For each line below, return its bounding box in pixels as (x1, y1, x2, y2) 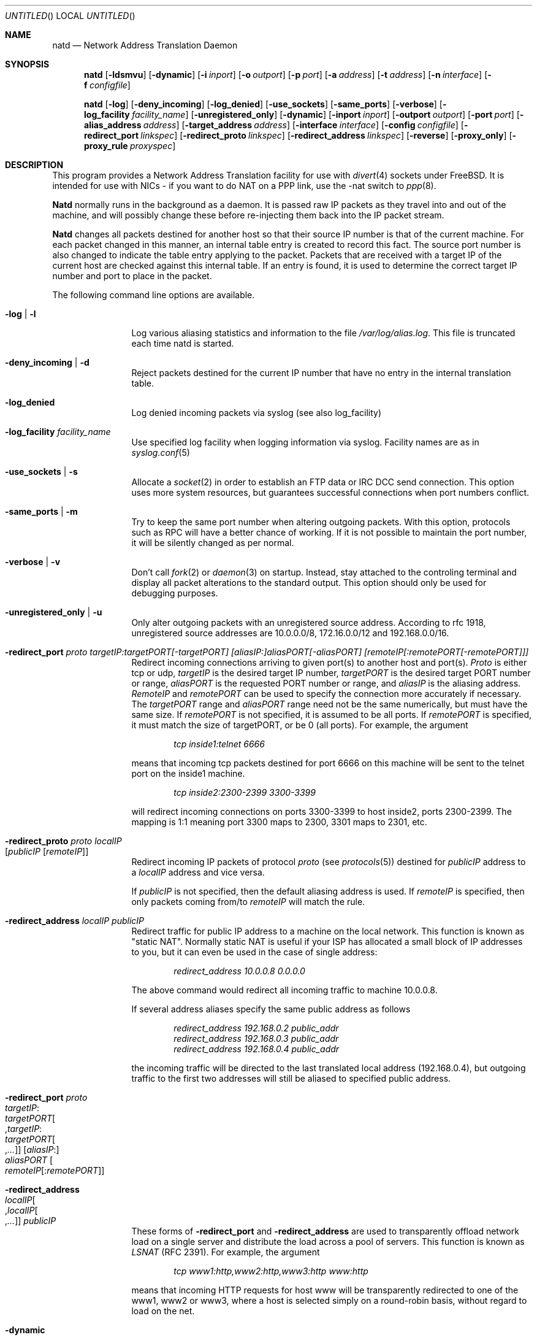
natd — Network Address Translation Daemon (52, 40, 238, 50)
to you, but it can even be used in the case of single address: (131, 947, 378, 957)
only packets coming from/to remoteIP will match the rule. (131, 896, 365, 907)
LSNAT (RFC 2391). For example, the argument (131, 1247, 320, 1257)
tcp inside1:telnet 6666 (173, 739, 265, 749)
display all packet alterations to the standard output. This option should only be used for (131, 577, 487, 588)
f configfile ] (84, 80, 131, 90)
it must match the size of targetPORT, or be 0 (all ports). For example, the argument (131, 720, 468, 730)
